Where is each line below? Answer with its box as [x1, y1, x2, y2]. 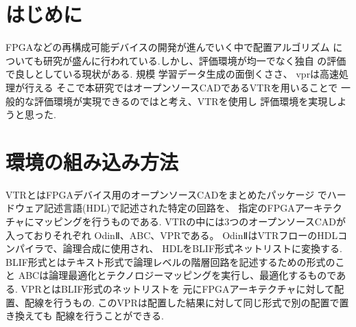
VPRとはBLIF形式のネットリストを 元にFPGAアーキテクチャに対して [21, 281, 335, 295]
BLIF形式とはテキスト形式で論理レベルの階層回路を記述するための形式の [5, 254, 335, 269]
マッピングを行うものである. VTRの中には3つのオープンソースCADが [34, 214, 346, 228]
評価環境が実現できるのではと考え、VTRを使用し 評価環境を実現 [34, 93, 328, 108]
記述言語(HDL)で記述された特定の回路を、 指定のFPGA [43, 201, 295, 215]
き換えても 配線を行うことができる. [5, 308, 164, 323]
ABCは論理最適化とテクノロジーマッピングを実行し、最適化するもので [18, 268, 337, 282]
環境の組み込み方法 [5, 147, 179, 175]
